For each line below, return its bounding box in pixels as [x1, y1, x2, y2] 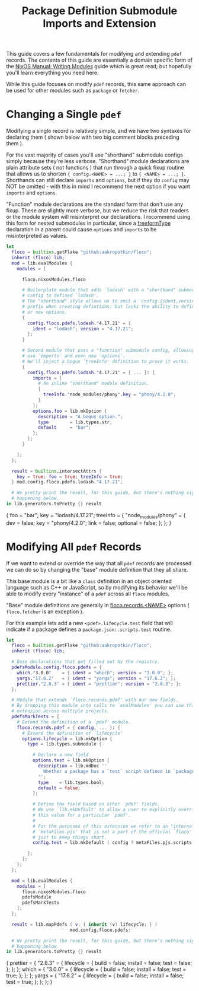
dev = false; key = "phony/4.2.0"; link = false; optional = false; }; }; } [6, 519, 172, 526]
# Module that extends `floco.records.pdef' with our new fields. [11, 697, 179, 703]
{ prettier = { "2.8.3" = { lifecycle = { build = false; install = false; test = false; [6, 960, 192, 967]
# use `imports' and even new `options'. [21, 353, 126, 359]
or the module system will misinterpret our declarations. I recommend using [6, 214, 191, 221]
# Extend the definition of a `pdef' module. [17, 719, 131, 725]
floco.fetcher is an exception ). [6, 608, 84, 615]
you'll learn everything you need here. [6, 69, 99, 77]
